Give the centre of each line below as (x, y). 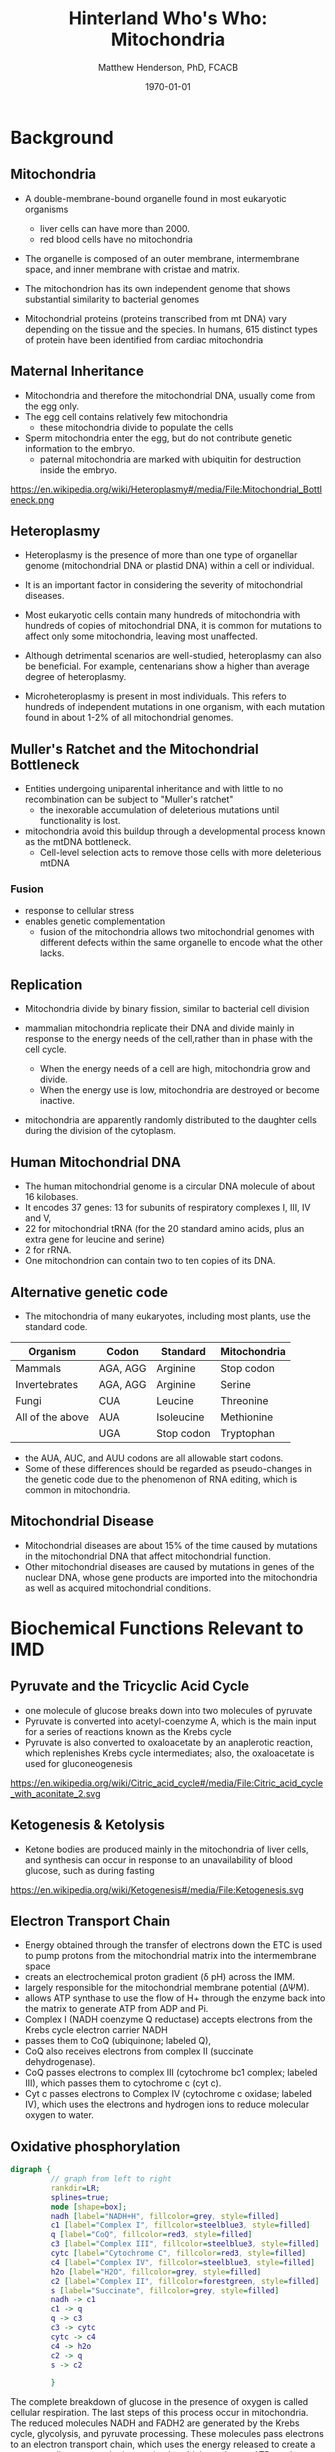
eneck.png (32, 499)
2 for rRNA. (48, 1250)
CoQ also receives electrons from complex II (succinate (139, 2051)
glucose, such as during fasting (89, 1870)
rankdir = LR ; (75, 2188)
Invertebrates (46, 1384)
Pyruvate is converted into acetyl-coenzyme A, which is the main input (170, 1721)
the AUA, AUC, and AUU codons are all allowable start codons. (154, 1458)
